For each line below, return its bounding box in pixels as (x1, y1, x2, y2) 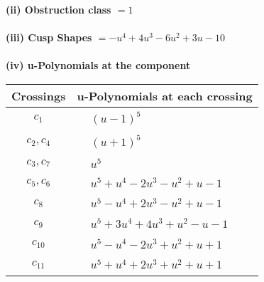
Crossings (11, 87, 66, 104)
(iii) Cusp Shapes (6, 30, 92, 45)
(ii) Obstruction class (6, 2, 111, 16)
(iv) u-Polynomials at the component (6, 58, 191, 73)
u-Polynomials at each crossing (77, 87, 253, 104)
